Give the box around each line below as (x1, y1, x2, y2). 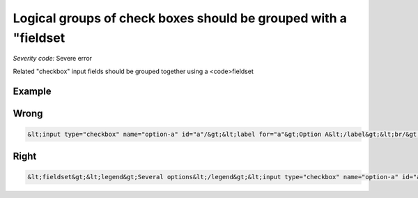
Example (13, 85, 52, 97)
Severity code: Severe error (13, 54, 93, 63)
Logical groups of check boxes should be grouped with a (13, 10, 348, 26)
